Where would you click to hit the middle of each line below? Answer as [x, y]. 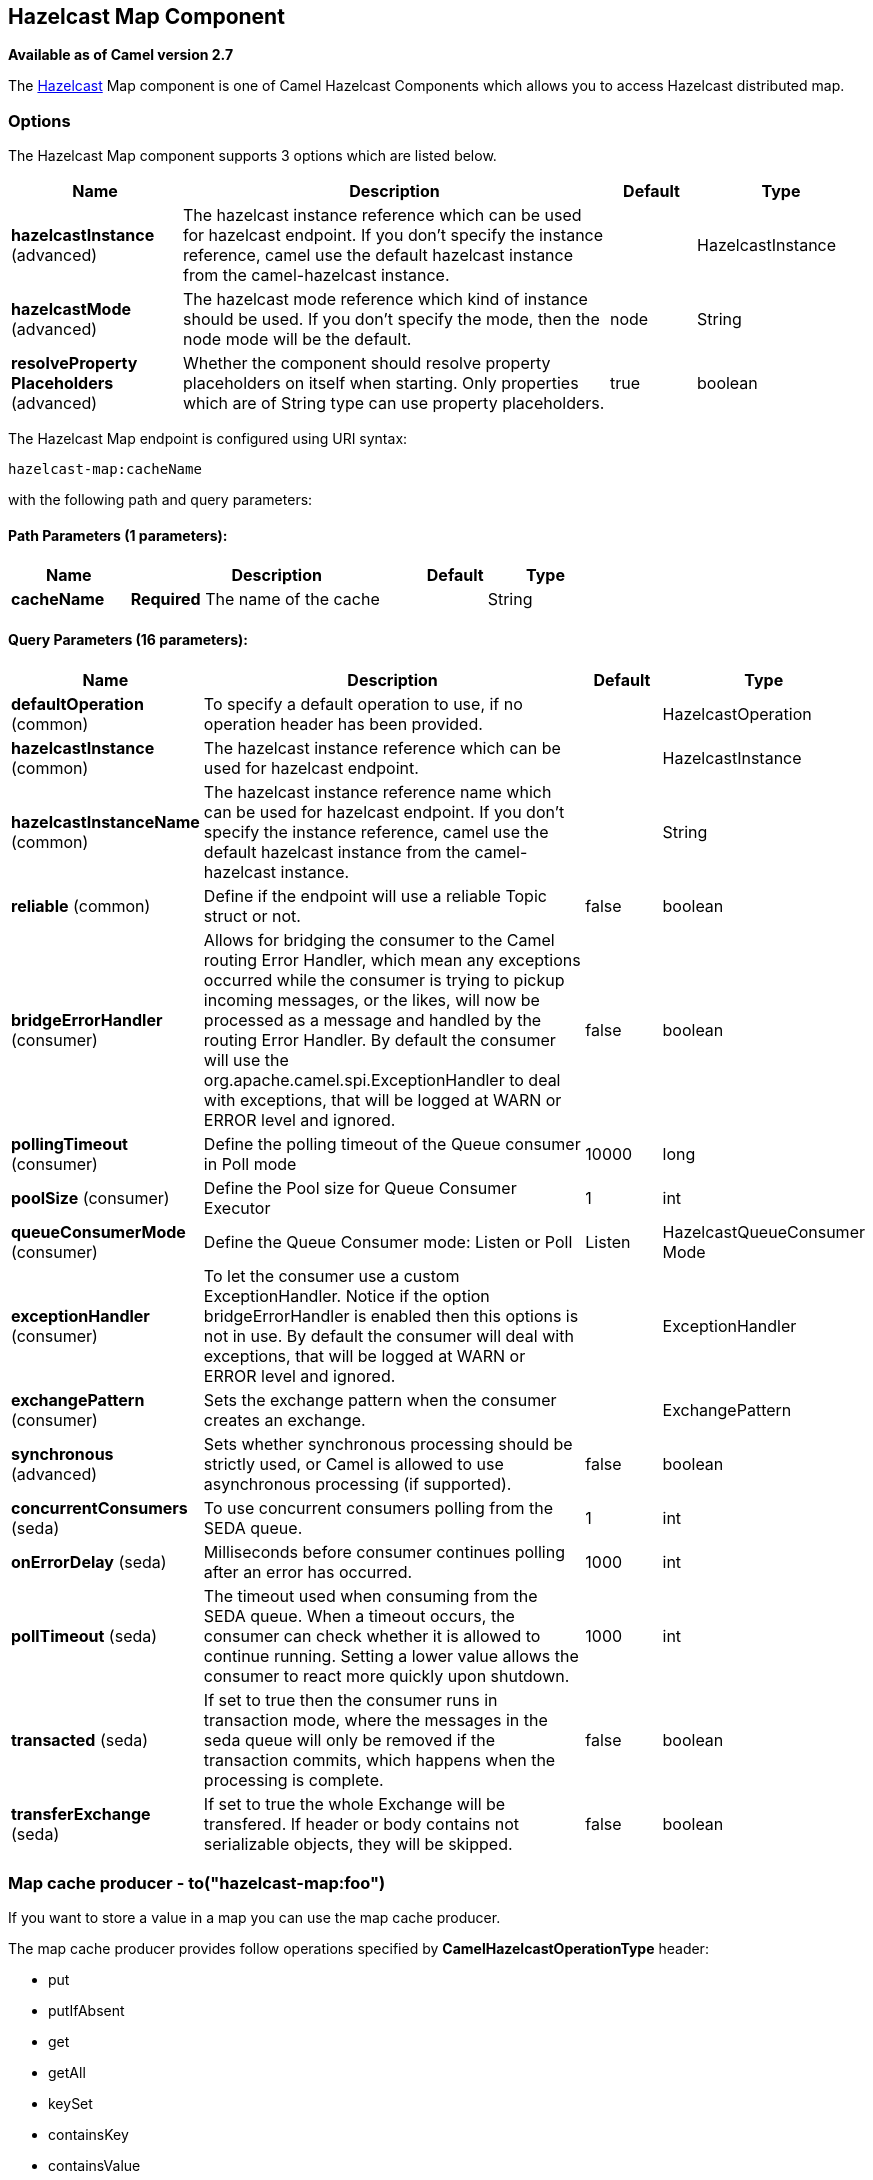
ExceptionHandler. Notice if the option [346, 1295]
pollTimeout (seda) [84, 1635]
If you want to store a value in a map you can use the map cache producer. [254, 1918]
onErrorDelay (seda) [89, 1561]
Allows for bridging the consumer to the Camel [379, 939]
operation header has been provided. [343, 723]
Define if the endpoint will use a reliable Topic [375, 895]
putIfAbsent [86, 2011]
